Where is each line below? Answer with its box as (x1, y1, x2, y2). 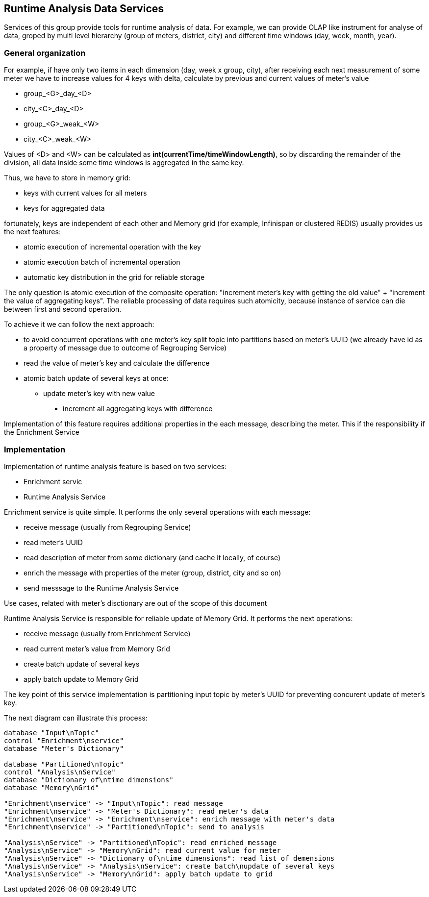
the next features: (4, 227, 61, 236)
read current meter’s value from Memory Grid (24, 644, 170, 653)
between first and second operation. (4, 305, 122, 314)
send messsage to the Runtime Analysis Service (24, 583, 179, 592)
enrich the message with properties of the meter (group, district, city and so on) (24, 568, 281, 577)
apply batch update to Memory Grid (24, 674, 139, 683)
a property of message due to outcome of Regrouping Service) (24, 344, 227, 352)
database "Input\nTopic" (4, 728, 99, 737)
